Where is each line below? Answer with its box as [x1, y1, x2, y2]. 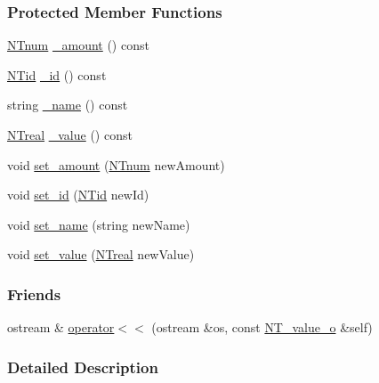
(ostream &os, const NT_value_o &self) [151, 318, 373, 337]
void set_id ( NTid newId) [7, 185, 149, 204]
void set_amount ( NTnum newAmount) [7, 155, 225, 174]
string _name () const [7, 95, 128, 114]
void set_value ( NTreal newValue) [7, 245, 195, 264]
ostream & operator [7, 318, 115, 337]
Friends [7, 282, 61, 305]
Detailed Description [7, 355, 158, 378]
